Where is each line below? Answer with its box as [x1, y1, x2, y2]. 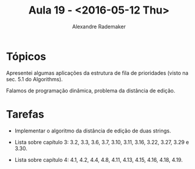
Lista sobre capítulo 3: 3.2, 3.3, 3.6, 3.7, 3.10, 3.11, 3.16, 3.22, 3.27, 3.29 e [14, 138, 190, 145]
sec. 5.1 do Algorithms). [6, 75, 63, 82]
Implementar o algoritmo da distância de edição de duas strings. [14, 127, 171, 134]
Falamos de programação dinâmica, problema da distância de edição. [6, 87, 176, 94]
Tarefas [6, 107, 44, 121]
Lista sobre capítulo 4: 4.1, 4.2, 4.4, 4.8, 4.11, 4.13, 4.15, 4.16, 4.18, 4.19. [14, 156, 183, 163]
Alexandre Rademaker [72, 23, 126, 30]
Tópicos [6, 49, 47, 63]
